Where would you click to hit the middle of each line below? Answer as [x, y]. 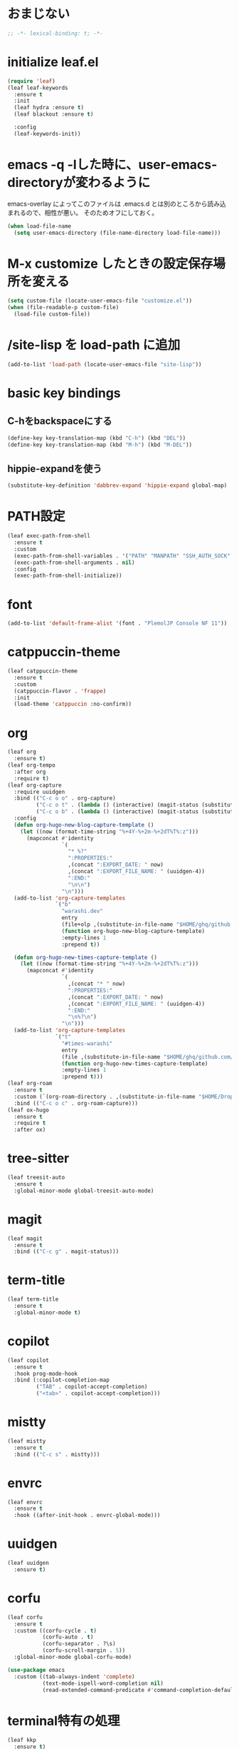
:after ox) [30, 1130]
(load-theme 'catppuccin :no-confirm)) [73, 704]
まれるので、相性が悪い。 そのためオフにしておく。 [83, 212]
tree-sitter [38, 1158]
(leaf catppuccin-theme [43, 671]
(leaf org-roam [30, 1084]
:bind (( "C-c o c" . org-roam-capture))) [76, 1103]
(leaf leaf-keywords [38, 88]
